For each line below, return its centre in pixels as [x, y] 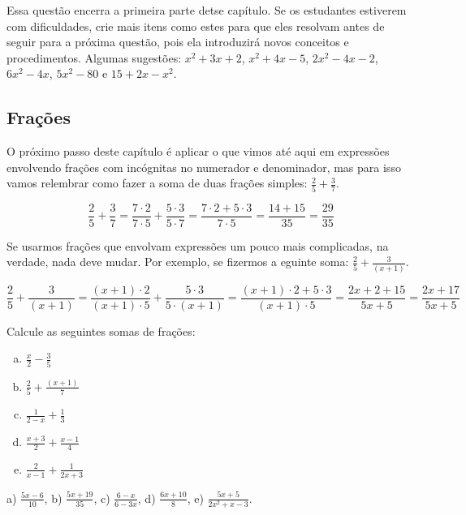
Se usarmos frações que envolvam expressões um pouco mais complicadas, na [198, 245]
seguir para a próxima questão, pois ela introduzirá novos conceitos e [178, 42]
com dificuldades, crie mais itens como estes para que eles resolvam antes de [196, 26]
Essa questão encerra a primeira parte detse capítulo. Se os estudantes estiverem [207, 10]
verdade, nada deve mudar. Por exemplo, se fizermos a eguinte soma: [178, 262]
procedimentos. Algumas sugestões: [94, 57]
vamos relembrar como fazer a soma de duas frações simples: [157, 183]
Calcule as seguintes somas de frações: [101, 330]
